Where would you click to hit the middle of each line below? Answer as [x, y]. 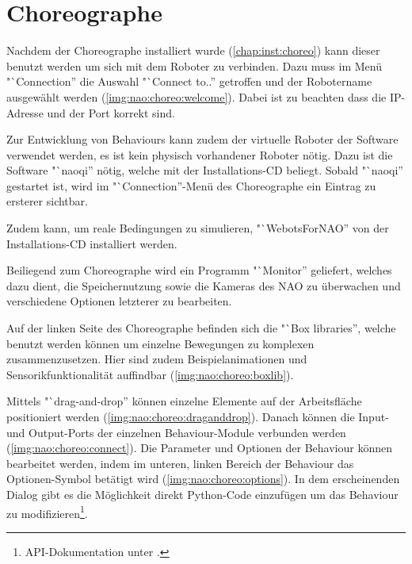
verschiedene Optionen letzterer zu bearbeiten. [119, 301]
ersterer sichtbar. [47, 201]
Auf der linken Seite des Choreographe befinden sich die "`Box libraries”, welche [201, 328]
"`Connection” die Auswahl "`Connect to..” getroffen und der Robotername [189, 81]
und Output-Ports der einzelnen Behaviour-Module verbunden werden [176, 432]
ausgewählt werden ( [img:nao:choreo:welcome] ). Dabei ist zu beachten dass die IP [204, 96]
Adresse [25, 112]
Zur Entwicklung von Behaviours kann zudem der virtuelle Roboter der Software [202, 139]
